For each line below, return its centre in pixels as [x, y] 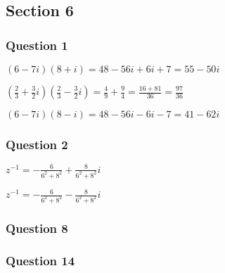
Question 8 [37, 228]
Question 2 [37, 144]
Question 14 [40, 260]
